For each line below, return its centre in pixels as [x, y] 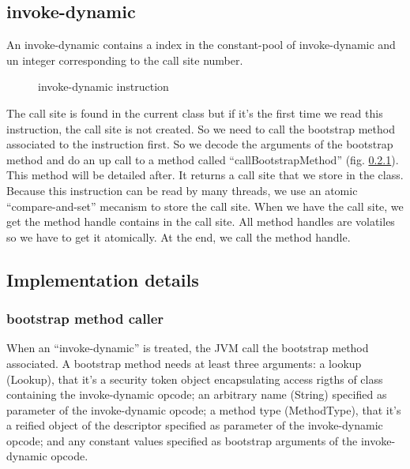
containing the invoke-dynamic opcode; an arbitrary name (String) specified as [197, 394]
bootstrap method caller [85, 319]
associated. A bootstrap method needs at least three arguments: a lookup [184, 363]
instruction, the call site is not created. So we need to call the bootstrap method [201, 128]
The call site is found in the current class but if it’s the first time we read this [195, 113]
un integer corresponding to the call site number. [125, 60]
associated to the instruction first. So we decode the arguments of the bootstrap [200, 144]
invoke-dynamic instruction [103, 86]
